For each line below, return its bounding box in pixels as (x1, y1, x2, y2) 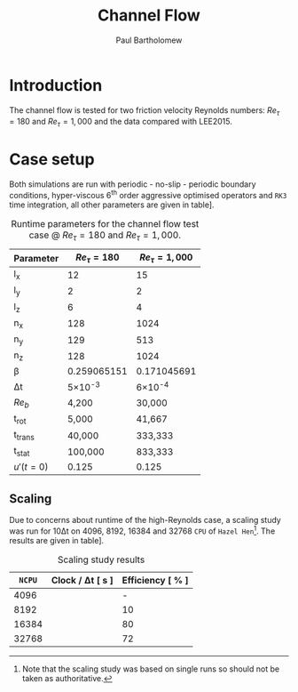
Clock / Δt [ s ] (51, 574, 114, 586)
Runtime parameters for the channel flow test (11, 217, 200, 229)
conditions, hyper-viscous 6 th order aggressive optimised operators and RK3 (9, 189, 287, 200)
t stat (13, 445, 30, 459)
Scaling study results (57, 553, 145, 566)
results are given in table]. (9, 535, 105, 545)
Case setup (9, 149, 95, 170)
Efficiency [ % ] (122, 574, 189, 586)
